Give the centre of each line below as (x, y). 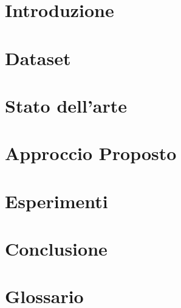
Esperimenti (56, 201)
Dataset (38, 58)
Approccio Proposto (91, 153)
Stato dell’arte (66, 105)
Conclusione (56, 249)
